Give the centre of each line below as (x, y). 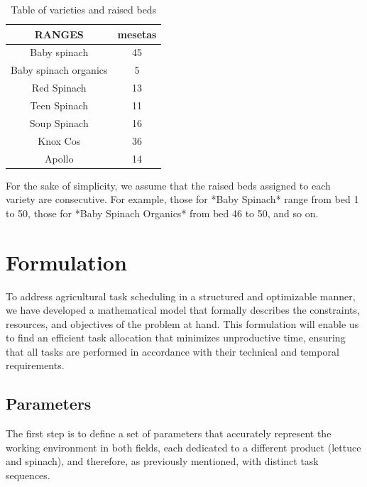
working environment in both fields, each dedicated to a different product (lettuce (183, 447)
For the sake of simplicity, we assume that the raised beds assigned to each (168, 185)
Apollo (59, 158)
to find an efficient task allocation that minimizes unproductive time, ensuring (176, 338)
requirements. (35, 365)
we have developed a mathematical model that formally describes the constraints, (183, 310)
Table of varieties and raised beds (84, 9)
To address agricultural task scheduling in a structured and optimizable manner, (181, 296)
